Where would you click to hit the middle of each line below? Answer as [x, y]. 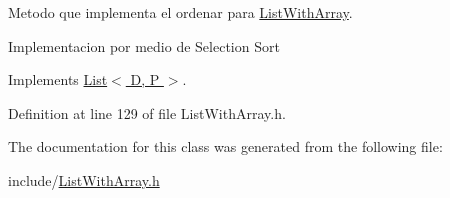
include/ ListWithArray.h [84, 179]
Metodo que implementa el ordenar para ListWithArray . [180, 12]
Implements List [58, 79]
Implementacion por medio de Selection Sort [144, 45]
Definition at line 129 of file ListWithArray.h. [147, 112]
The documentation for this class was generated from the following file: [225, 146]
